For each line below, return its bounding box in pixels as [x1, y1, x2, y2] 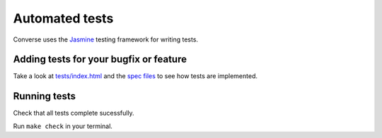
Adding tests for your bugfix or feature [13, 54, 187, 65]
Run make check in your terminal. [13, 122, 113, 130]
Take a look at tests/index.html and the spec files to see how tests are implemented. [13, 72, 258, 80]
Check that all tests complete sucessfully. [13, 109, 134, 118]
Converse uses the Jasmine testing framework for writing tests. [13, 35, 198, 44]
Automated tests [13, 11, 114, 26]
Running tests [13, 90, 76, 102]
